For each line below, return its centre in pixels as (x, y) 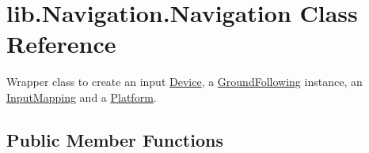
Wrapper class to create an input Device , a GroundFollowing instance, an (184, 82)
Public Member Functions (115, 139)
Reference (61, 44)
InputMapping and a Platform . (82, 97)
